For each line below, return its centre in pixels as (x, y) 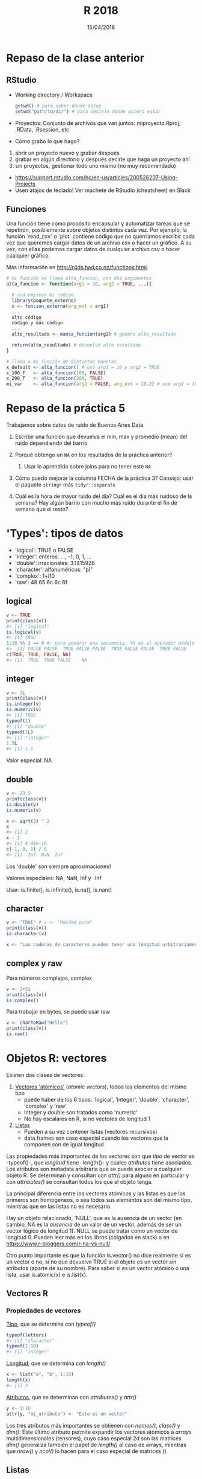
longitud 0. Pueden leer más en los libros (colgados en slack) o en (88, 1237)
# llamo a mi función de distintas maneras (62, 362)
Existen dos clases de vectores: (45, 1075)
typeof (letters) (26, 1335)
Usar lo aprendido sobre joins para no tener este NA (87, 467)
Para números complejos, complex (49, 978)
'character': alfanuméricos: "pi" (54, 570)
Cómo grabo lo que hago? (47, 141)
